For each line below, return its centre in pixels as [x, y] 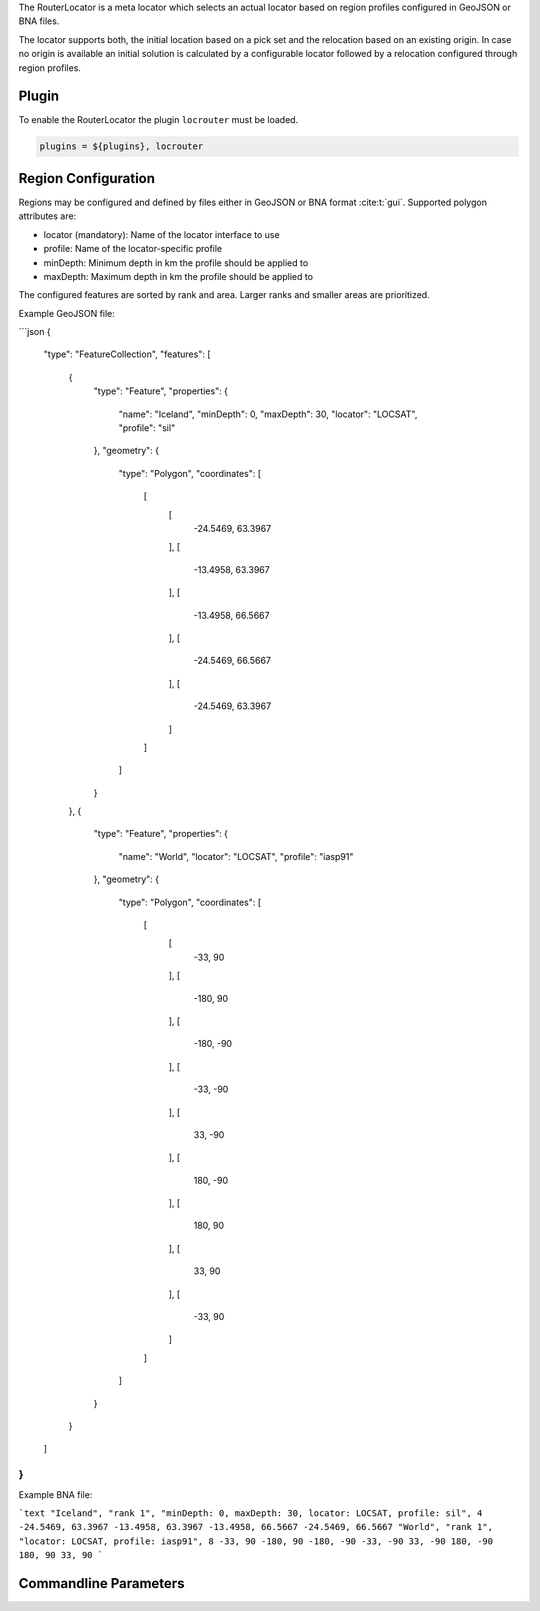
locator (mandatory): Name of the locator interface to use [161, 234]
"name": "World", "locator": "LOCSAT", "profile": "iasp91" [236, 856]
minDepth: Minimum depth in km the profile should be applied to [176, 262]
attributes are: [47, 216]
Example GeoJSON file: [66, 313]
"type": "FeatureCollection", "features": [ [127, 354]
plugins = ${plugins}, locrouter [121, 146]
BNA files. [39, 21]
